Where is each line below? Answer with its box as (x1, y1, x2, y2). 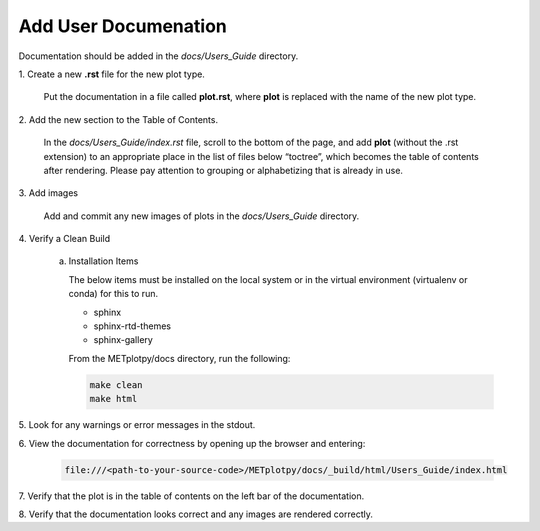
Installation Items (68, 255, 139, 267)
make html (89, 393, 138, 405)
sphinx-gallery (93, 334, 154, 346)
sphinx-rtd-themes (93, 320, 172, 332)
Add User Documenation (18, 15, 227, 37)
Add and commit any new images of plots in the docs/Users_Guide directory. (43, 210, 360, 222)
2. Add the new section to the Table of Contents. (18, 113, 219, 125)
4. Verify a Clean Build (18, 233, 111, 245)
